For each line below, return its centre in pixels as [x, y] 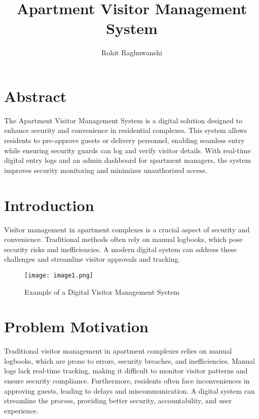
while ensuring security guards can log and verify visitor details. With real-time [127, 150]
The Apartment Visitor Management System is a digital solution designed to [123, 120]
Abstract [35, 96]
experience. [21, 410]
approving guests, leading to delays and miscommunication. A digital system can [129, 390]
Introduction [49, 205]
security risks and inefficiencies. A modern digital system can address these [120, 249]
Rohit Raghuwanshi [132, 53]
